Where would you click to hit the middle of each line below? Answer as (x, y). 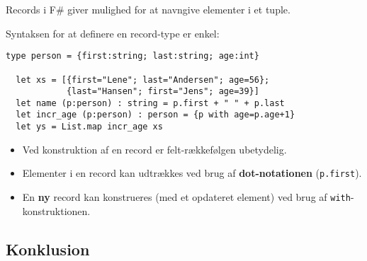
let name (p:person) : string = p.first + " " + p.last (150, 103)
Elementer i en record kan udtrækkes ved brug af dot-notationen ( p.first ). (192, 173)
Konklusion (48, 249)
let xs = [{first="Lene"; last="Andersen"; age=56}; (143, 80)
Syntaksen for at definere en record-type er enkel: (113, 33)
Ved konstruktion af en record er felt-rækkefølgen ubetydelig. (154, 149)
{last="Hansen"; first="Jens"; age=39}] (163, 92)
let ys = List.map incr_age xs (89, 127)
